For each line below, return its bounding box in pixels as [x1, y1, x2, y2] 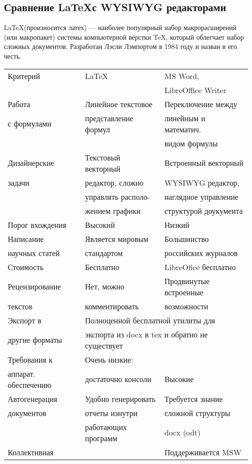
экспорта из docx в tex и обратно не [85, 328, 208, 340]
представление [85, 112, 134, 124]
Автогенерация [8, 393, 58, 404]
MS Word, [164, 70, 200, 81]
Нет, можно [85, 281, 125, 292]
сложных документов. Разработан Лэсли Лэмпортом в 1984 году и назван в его [4, 41, 237, 51]
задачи [8, 176, 30, 188]
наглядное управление [164, 191, 238, 202]
